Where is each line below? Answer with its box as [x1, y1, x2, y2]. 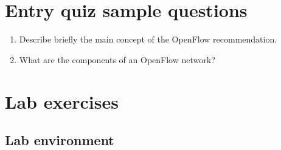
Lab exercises [5, 89, 119, 114]
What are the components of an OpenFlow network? [19, 53, 215, 66]
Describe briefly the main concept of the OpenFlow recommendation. [19, 33, 277, 46]
